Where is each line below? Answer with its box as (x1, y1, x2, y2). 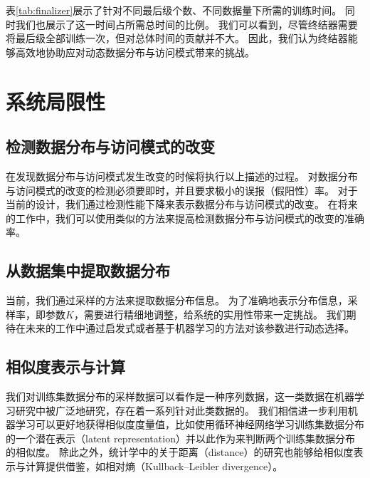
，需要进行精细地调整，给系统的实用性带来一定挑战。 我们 (73, 306, 347, 321)
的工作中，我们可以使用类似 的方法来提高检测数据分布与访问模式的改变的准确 (6, 210, 364, 225)
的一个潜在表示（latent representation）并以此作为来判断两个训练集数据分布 (6, 430, 355, 445)
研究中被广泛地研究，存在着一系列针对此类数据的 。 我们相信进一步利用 (15, 402, 348, 417)
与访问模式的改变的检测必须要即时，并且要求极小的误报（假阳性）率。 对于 (6, 182, 358, 197)
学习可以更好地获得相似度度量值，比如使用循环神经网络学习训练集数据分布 (15, 417, 364, 432)
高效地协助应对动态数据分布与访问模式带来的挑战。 (15, 44, 255, 59)
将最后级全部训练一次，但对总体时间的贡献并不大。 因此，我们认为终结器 (6, 31, 348, 46)
